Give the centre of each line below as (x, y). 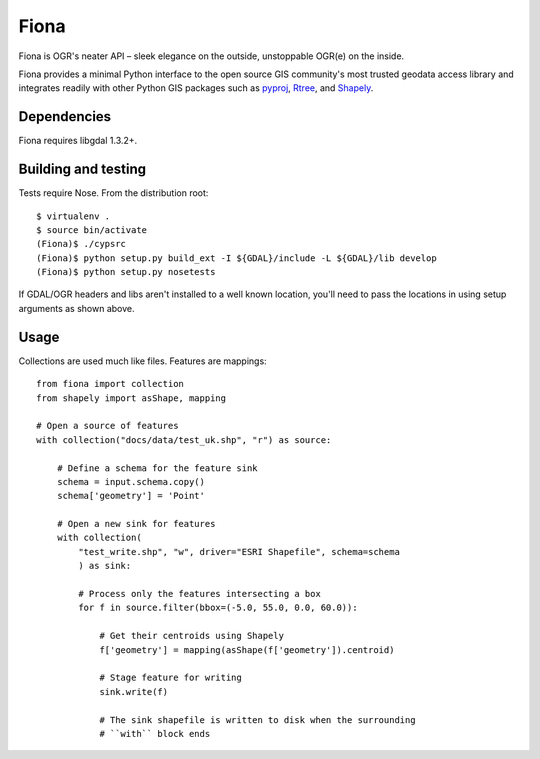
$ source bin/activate (92, 229)
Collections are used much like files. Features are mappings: (142, 361)
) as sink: (105, 566)
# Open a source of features (107, 426)
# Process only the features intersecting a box (200, 594)
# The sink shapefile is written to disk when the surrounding (257, 719)
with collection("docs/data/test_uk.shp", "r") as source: (184, 439)
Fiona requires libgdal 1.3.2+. (78, 141)
